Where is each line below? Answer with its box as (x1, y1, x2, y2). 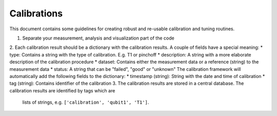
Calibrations (9, 8, 63, 19)
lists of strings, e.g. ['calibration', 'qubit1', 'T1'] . (22, 99, 149, 105)
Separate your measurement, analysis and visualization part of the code (22, 35, 174, 41)
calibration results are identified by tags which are (9, 87, 115, 93)
